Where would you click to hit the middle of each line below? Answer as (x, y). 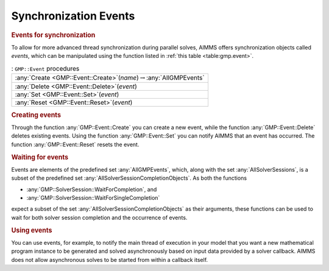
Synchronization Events (73, 16)
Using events (32, 230)
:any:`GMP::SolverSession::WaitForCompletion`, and (92, 189)
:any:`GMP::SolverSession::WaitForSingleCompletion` (93, 198)
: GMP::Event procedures (45, 68)
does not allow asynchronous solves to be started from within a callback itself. (110, 259)
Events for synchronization (53, 35)
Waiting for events (40, 157)
